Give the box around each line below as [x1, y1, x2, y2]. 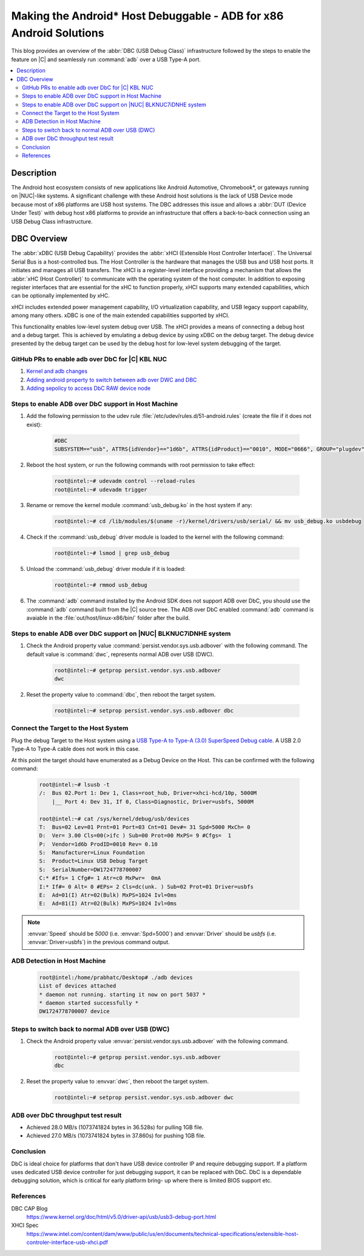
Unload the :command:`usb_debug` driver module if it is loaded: [26, 565, 186, 573]
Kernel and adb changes [26, 367, 88, 375]
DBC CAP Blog [11, 1204, 48, 1212]
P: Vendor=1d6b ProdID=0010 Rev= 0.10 [39, 841, 158, 847]
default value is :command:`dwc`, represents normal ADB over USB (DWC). [26, 650, 214, 658]
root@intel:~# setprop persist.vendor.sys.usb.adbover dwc [54, 1094, 234, 1101]
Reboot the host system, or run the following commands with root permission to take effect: [26, 462, 255, 469]
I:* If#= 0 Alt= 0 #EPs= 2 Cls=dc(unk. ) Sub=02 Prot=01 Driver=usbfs [39, 883, 254, 890]
